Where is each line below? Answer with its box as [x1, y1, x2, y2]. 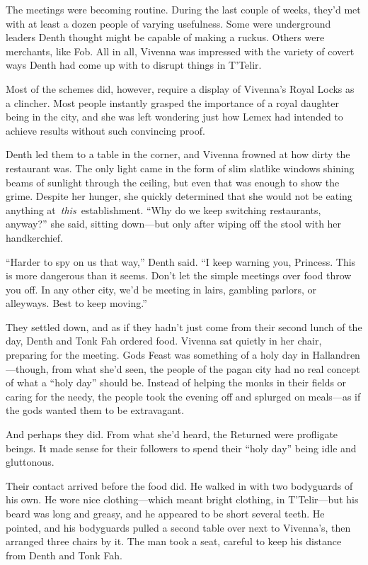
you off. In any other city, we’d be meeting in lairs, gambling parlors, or [6, 281, 317, 296]
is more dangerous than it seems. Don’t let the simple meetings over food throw [6, 268, 352, 283]
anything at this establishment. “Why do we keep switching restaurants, [6, 202, 321, 217]
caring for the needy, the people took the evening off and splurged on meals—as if [6, 388, 361, 403]
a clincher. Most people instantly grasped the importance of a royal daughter [6, 95, 340, 110]
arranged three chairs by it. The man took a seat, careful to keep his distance [6, 534, 342, 549]
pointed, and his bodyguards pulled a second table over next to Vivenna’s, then [6, 520, 351, 535]
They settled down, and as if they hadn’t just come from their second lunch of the [6, 319, 362, 334]
